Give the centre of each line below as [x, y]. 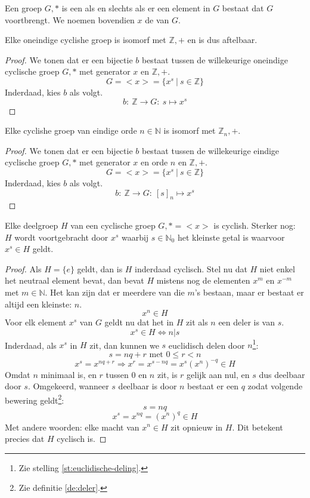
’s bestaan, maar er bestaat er [249, 292]
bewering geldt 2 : [35, 399]
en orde [154, 162]
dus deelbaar [282, 374]
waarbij [135, 237]
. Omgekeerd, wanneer [68, 386]
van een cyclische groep [113, 225]
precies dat [25, 439]
